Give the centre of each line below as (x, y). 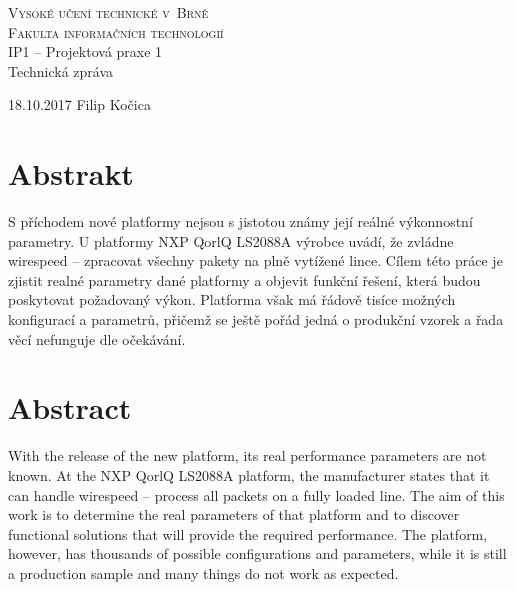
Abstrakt (71, 173)
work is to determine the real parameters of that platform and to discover (234, 514)
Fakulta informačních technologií (116, 31)
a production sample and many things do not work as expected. (203, 572)
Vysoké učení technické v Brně (108, 12)
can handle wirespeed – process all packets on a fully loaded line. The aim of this (256, 494)
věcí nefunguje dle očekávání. (97, 338)
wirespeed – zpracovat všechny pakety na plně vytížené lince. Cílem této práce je (255, 260)
